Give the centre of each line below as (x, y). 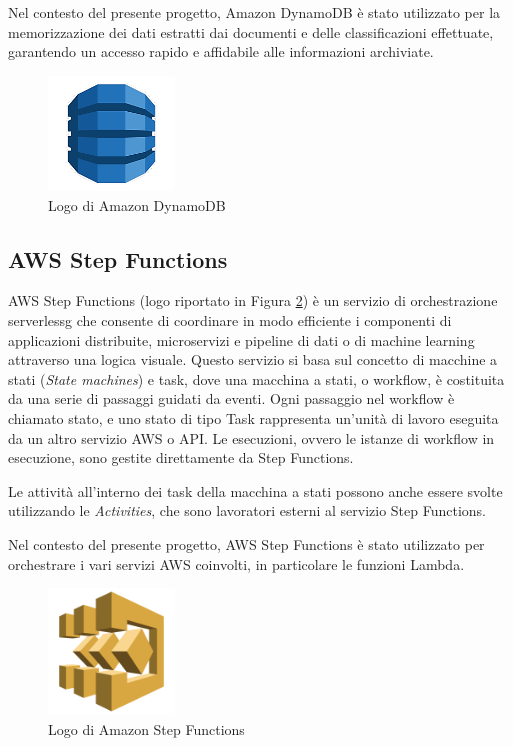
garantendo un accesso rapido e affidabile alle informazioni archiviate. (221, 51)
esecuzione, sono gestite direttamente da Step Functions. (181, 457)
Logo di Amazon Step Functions (146, 728)
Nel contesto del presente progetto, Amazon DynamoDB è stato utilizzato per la (254, 12)
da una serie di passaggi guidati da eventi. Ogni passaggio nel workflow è (231, 398)
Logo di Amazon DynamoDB (137, 204)
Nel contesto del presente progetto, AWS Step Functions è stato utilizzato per (246, 543)
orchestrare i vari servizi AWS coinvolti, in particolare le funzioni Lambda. (236, 563)
